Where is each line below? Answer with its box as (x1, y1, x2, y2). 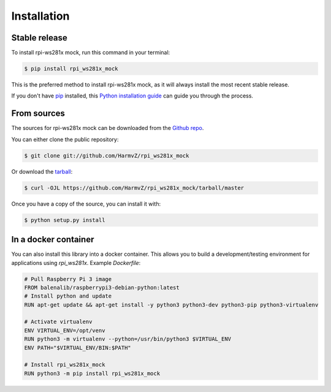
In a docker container (11, 234, 94, 245)
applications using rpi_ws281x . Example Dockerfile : (11, 259, 141, 266)
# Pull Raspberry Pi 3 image (24, 275, 112, 282)
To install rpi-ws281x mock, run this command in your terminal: (11, 49, 170, 56)
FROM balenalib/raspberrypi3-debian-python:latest (24, 284, 180, 291)
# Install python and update (24, 293, 112, 300)
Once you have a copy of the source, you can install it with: (11, 200, 161, 207)
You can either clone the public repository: (11, 136, 119, 143)
